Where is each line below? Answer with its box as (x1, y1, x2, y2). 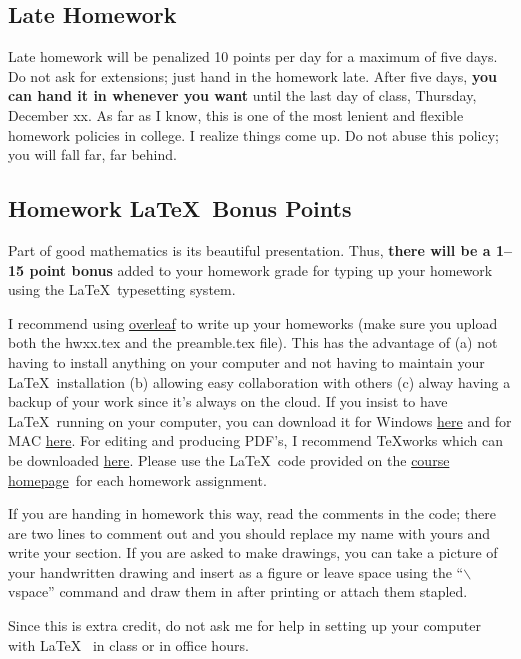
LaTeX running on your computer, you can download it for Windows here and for (8, 410, 512, 431)
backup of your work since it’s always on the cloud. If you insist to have (8, 391, 448, 412)
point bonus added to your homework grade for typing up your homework (29, 259, 493, 280)
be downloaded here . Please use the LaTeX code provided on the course (8, 449, 450, 470)
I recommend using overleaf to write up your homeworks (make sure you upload (8, 312, 498, 333)
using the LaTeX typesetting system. (8, 279, 236, 300)
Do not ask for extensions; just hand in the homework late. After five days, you (8, 65, 497, 86)
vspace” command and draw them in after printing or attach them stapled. (8, 581, 468, 602)
